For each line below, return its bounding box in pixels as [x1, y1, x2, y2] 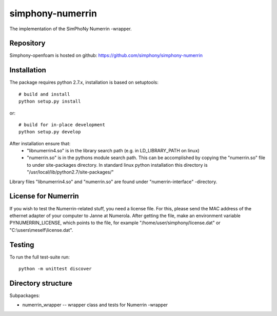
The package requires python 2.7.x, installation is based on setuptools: [9, 80, 159, 86]
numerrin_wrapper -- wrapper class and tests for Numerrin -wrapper [22, 302, 168, 308]
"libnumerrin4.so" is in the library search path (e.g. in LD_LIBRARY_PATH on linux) [27, 148, 200, 154]
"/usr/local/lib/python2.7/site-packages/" [27, 169, 114, 175]
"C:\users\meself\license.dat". [9, 227, 73, 233]
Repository [9, 39, 46, 48]
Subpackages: [9, 292, 41, 299]
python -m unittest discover [18, 266, 92, 272]
